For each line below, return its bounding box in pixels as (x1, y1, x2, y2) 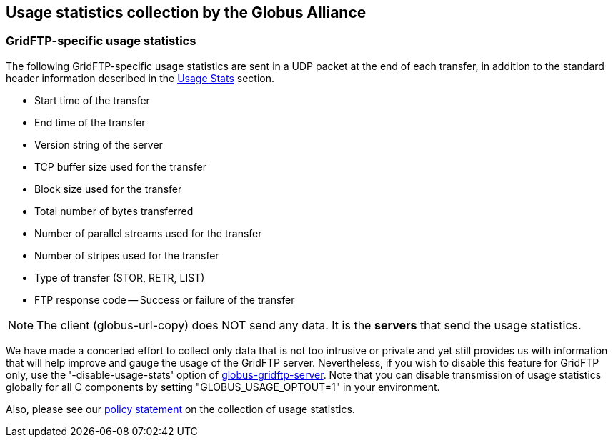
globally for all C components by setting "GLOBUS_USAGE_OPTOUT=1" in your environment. (6, 380, 440, 393)
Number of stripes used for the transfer (34, 249, 219, 262)
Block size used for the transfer (34, 182, 182, 195)
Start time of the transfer (34, 94, 150, 106)
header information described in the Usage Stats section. (6, 71, 274, 84)
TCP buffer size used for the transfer (34, 160, 207, 173)
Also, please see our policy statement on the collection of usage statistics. (6, 402, 355, 415)
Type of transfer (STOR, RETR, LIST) (34, 271, 205, 284)
